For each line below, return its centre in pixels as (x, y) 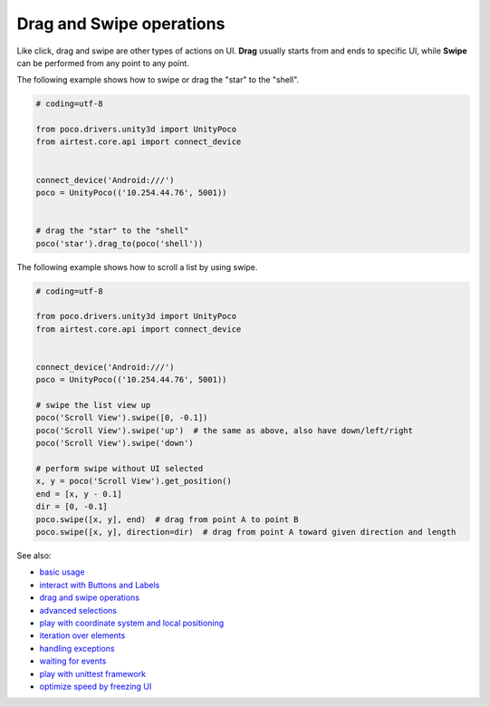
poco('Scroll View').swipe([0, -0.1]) (122, 418)
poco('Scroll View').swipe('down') (115, 443)
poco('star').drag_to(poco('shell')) (120, 243)
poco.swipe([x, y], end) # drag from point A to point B (167, 519)
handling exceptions (77, 648)
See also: (34, 555)
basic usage (62, 572)
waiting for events (73, 661)
